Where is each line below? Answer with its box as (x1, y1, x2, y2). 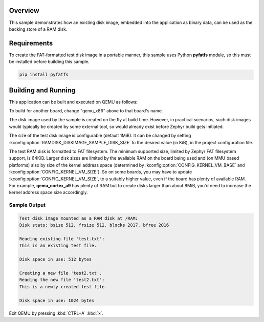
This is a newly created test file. (19, 284, 108, 289)
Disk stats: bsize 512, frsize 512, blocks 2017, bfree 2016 (19, 222, 169, 228)
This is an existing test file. (19, 243, 97, 249)
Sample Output (9, 202, 46, 209)
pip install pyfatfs (19, 72, 68, 78)
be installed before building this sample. (9, 59, 90, 64)
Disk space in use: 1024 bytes (19, 298, 95, 303)
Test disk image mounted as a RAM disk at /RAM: (19, 215, 138, 221)
